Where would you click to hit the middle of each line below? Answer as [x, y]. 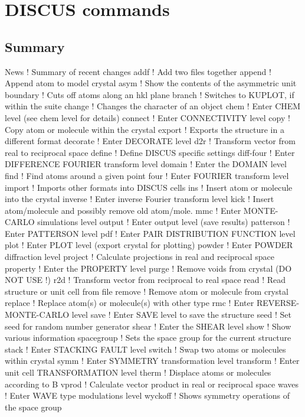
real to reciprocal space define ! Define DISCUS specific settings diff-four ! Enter [150, 152]
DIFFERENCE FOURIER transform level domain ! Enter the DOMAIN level [146, 164]
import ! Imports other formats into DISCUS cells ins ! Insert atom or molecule [149, 187]
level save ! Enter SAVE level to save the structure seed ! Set [181, 315]
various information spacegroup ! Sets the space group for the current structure [148, 338]
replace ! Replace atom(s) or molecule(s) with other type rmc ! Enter [129, 303]
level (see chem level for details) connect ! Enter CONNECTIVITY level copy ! [147, 117]
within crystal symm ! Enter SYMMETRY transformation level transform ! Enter [152, 361]
